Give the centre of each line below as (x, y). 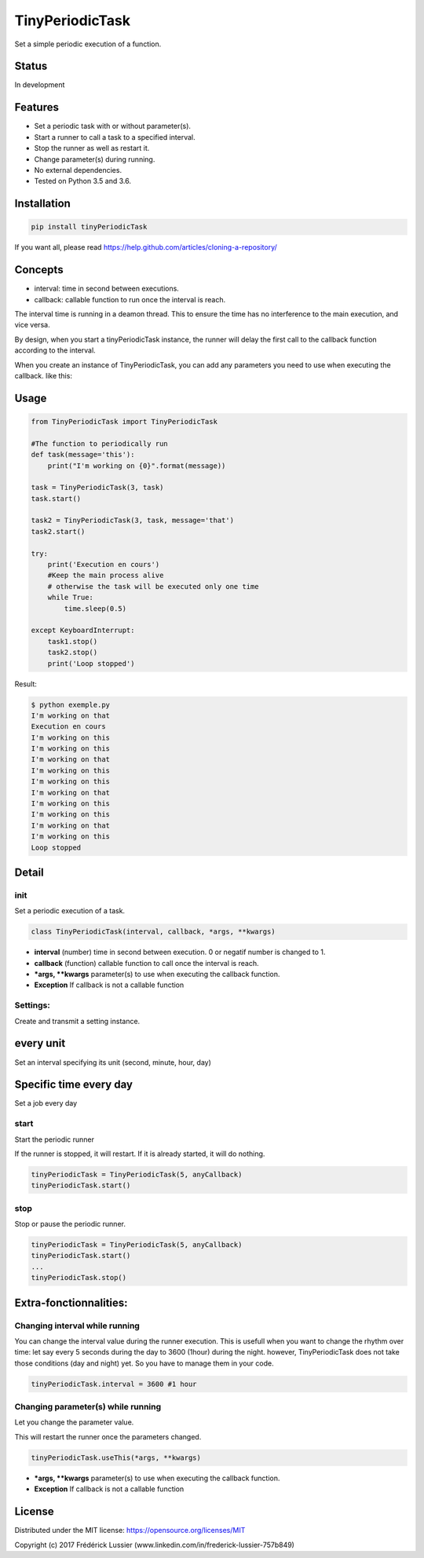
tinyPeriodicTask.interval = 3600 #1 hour (114, 1384)
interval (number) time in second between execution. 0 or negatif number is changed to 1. (180, 952)
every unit (40, 1043)
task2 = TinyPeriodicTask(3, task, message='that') (133, 521)
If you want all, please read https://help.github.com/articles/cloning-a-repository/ (146, 247)
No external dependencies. (78, 170)
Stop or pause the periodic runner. (70, 1224)
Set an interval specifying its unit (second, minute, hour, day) (113, 1062)
